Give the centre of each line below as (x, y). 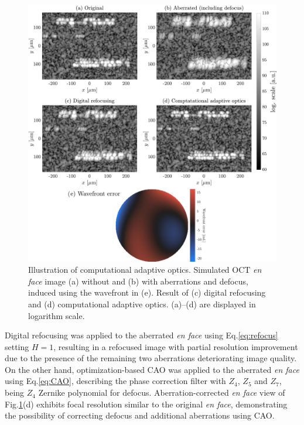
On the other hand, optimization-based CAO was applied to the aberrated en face (152, 369)
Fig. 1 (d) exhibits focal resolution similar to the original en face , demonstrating (146, 404)
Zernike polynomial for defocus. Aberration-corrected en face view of (162, 393)
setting (17, 346)
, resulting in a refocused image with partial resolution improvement (176, 346)
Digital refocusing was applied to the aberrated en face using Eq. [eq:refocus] (141, 335)
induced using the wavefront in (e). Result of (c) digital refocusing (147, 292)
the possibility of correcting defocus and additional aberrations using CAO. (140, 415)
